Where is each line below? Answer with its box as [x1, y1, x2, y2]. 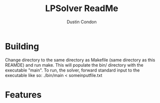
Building [5, 41, 39, 52]
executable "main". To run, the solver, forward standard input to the [5, 67, 140, 73]
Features [5, 89, 42, 100]
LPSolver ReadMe [45, 3, 119, 14]
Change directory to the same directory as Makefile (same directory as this [5, 57, 156, 63]
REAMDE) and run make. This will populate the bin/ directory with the [5, 62, 143, 68]
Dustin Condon [66, 19, 97, 25]
